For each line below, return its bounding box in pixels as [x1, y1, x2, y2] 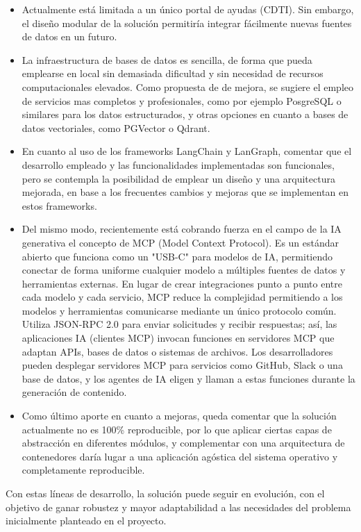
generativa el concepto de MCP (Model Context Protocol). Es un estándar [22, 235, 339, 249]
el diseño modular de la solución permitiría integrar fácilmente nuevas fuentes [22, 15, 352, 30]
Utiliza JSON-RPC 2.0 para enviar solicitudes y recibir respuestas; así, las [22, 317, 337, 331]
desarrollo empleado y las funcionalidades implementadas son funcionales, [22, 157, 335, 172]
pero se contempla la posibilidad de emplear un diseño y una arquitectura [22, 171, 335, 185]
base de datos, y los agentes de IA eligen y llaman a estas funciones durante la [22, 371, 355, 385]
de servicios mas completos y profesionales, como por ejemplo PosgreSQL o [22, 93, 342, 108]
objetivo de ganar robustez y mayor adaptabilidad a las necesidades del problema [6, 499, 351, 514]
